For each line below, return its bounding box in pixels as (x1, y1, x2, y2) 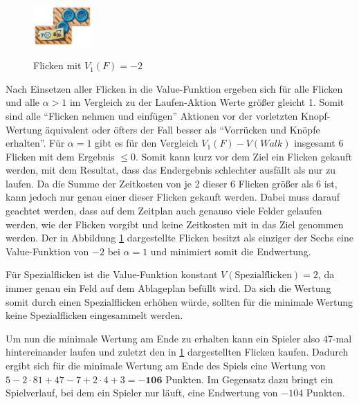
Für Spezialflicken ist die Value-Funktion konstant (6, 267, 218, 282)
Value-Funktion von (6, 244, 89, 258)
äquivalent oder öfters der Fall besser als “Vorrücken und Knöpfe (45, 122, 320, 136)
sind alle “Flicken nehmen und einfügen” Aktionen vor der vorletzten (6, 108, 298, 122)
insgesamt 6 (294, 136, 344, 150)
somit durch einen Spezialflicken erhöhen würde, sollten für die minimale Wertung (6, 294, 353, 309)
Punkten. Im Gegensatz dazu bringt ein (165, 371, 333, 386)
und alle (6, 95, 40, 109)
